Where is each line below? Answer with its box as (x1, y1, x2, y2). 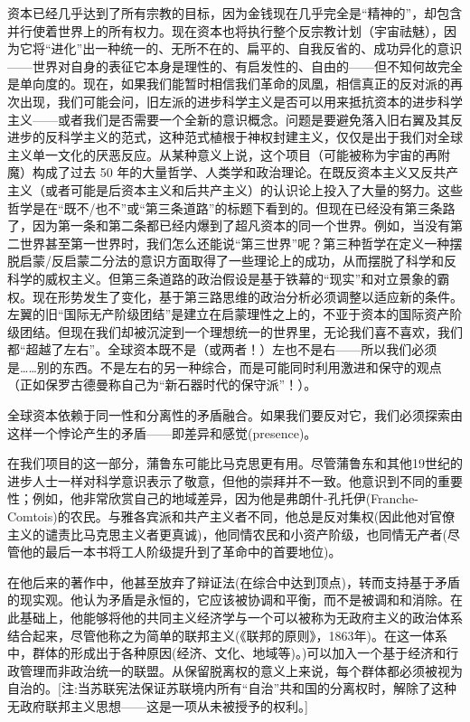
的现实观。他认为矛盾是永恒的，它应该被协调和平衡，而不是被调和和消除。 (7, 590, 450, 609)
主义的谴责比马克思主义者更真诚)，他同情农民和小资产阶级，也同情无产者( (7, 524, 447, 543)
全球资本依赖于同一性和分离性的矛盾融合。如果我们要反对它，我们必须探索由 (7, 406, 463, 425)
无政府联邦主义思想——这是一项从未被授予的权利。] (7, 696, 308, 715)
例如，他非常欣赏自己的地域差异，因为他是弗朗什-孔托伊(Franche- (32, 489, 418, 508)
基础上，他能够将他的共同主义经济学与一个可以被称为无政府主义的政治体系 (19, 608, 463, 626)
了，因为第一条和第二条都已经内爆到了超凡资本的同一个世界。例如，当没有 (7, 216, 450, 235)
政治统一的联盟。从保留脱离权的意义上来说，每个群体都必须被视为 (70, 661, 463, 680)
